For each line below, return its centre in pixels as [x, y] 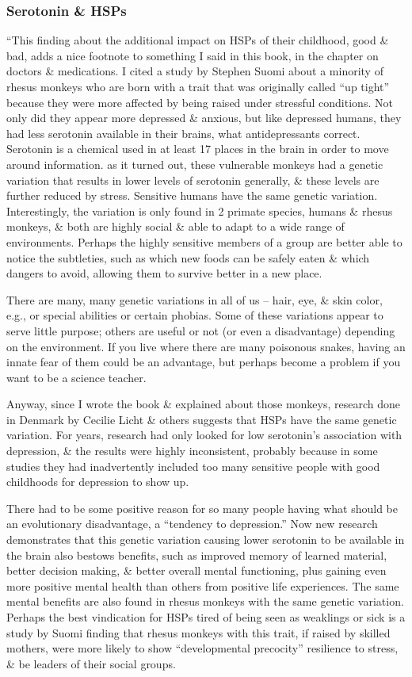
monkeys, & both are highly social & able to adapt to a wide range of [175, 226]
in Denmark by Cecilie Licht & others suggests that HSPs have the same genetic [202, 419]
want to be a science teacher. [76, 377]
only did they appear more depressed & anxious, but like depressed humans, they [204, 118]
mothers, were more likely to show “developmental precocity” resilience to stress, [202, 648]
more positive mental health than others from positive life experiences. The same [203, 585]
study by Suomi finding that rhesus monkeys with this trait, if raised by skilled [198, 632]
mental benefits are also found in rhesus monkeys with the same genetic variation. [205, 601]
